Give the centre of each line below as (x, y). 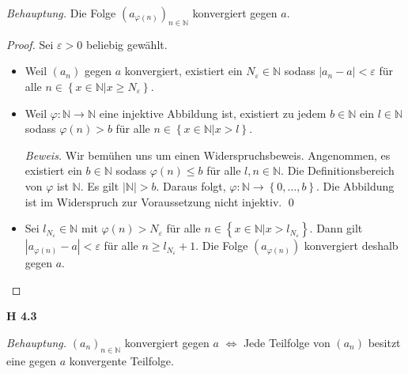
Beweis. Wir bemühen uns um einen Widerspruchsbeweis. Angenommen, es (208, 155)
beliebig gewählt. (127, 44)
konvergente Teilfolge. (121, 360)
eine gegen (31, 360)
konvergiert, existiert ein (183, 71)
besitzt (384, 342)
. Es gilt (100, 185)
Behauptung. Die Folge (61, 13)
